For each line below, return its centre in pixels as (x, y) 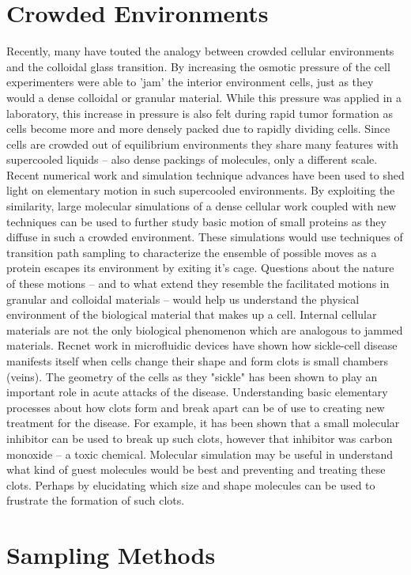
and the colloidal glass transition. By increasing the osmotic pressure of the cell (198, 66)
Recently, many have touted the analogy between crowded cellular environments (200, 51)
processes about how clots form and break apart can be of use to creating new (196, 407)
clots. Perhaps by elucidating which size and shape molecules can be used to (191, 484)
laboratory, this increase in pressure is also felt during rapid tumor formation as (200, 113)
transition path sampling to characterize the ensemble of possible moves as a (192, 252)
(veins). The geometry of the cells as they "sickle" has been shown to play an (192, 376)
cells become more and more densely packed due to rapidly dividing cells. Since (198, 129)
